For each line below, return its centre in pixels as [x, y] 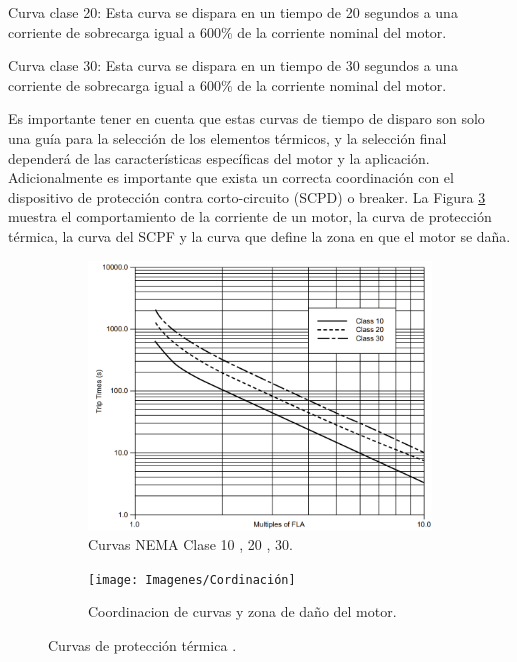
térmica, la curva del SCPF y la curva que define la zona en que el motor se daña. [259, 235]
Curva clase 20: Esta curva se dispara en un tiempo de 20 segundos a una [233, 12]
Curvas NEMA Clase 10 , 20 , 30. [190, 544]
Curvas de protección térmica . [142, 644]
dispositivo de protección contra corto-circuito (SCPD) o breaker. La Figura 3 [247, 196]
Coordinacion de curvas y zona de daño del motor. [242, 611]
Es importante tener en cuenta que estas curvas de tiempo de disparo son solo [246, 118]
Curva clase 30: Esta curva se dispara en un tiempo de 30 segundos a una [233, 65]
